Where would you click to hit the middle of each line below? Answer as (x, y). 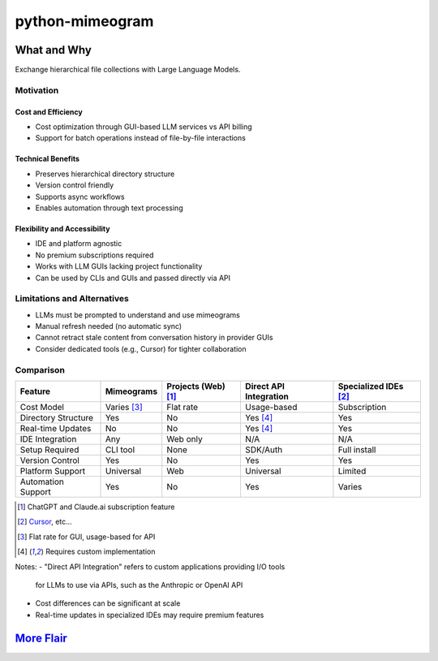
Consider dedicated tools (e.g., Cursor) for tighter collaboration (141, 348)
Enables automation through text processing (109, 208)
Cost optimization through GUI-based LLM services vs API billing (144, 127)
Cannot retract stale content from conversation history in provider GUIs (154, 338)
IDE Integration (48, 439)
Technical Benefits (47, 159)
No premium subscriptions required (94, 255)
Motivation (37, 90)
